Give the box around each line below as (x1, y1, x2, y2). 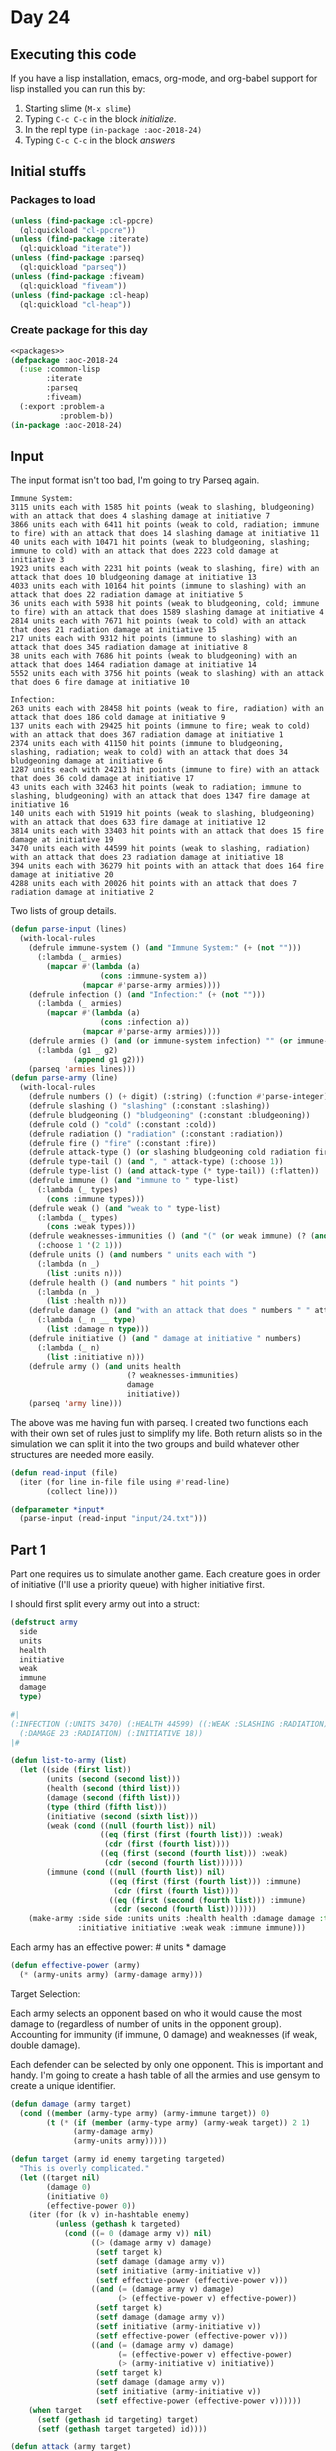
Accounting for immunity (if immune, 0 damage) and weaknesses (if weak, (10, 2028, 318, 2040)
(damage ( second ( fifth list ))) (46, 1792, 182, 1803)
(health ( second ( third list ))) (46, 1784, 182, 1794)
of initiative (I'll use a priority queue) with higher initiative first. (10, 1579, 265, 1591)
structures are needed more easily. (10, 1448, 155, 1460)
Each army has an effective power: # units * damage (10, 1941, 227, 1953)
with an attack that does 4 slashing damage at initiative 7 (10, 511, 271, 521)
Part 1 (10, 1541, 47, 1558)
